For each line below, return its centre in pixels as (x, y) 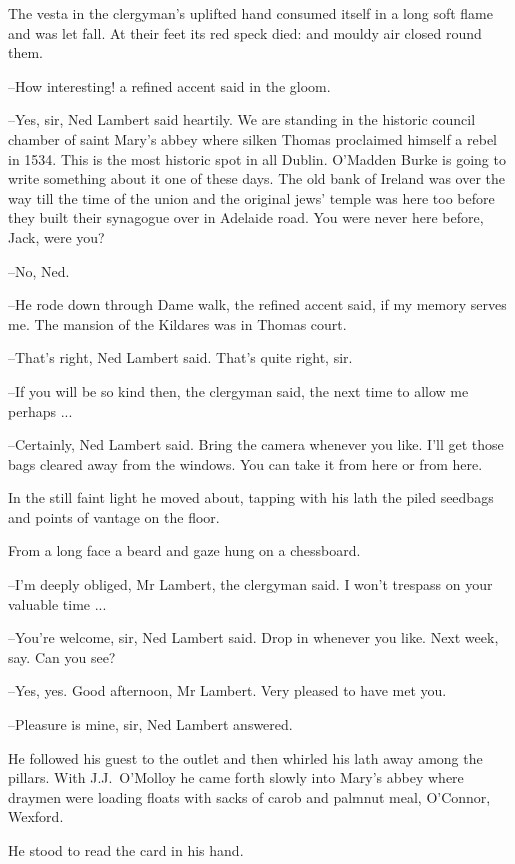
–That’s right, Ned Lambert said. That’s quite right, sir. (180, 357)
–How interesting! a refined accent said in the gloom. (169, 85)
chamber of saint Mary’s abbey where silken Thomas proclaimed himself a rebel (253, 138)
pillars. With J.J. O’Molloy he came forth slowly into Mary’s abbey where (236, 777)
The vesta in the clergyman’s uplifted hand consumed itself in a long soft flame (250, 13)
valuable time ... (57, 603)
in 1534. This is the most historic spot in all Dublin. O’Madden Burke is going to (257, 158)
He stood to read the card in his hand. (126, 850)
